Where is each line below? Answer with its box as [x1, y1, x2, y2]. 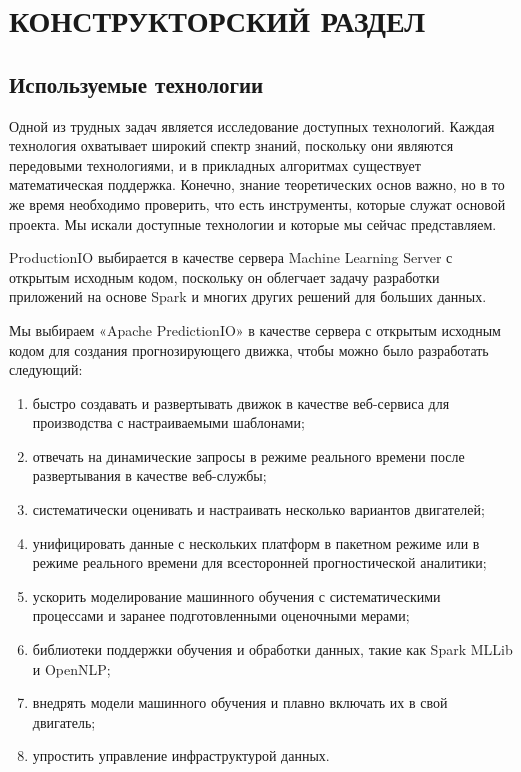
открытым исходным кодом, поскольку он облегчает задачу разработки [9, 266, 440, 287]
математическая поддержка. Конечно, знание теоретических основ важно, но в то [9, 174, 505, 195]
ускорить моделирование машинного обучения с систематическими [32, 585, 441, 606]
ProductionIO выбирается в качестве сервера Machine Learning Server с [9, 247, 453, 268]
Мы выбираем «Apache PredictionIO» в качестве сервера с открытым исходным [9, 319, 501, 340]
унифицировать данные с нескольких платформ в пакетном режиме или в [32, 532, 480, 553]
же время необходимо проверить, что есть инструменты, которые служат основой [9, 193, 506, 214]
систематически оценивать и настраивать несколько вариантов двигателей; [32, 499, 485, 520]
